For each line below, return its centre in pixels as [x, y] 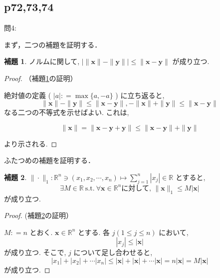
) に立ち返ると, [140, 95]
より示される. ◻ [31, 143]
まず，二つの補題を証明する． [53, 44]
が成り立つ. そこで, [35, 252]
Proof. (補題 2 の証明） [38, 215]
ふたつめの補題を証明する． [49, 160]
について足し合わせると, [113, 252]
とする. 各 [94, 232]
